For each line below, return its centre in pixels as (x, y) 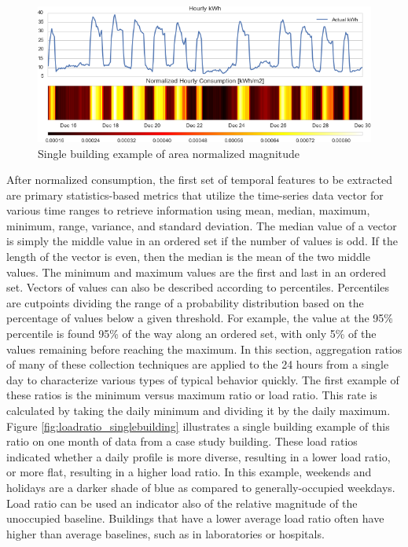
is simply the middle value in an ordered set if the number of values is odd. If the (202, 241)
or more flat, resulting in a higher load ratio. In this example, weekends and (189, 472)
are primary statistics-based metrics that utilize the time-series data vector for (195, 195)
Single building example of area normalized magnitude (169, 153)
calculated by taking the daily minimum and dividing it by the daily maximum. (198, 410)
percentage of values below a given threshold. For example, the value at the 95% (200, 318)
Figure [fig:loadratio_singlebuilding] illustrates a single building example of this (198, 426)
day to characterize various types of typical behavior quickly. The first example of (203, 379)
